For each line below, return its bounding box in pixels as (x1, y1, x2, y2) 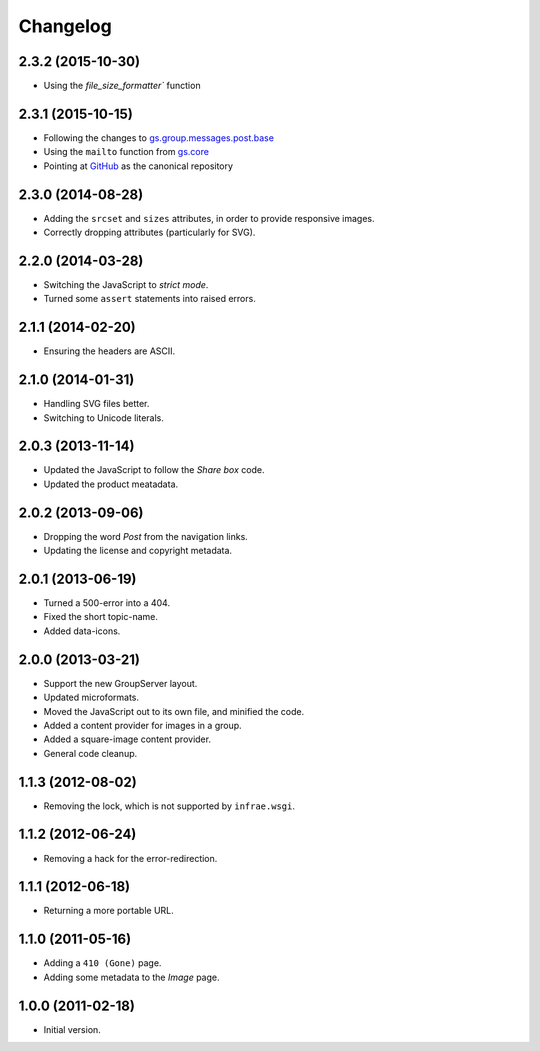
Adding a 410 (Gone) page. (43, 957, 162, 969)
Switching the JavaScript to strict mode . (43, 278, 209, 290)
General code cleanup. (43, 747, 138, 759)
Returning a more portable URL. (43, 905, 174, 917)
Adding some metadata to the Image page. (43, 971, 220, 983)
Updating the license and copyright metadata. (43, 545, 233, 557)
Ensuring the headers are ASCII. (43, 345, 176, 357)
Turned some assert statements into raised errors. (43, 293, 257, 305)
